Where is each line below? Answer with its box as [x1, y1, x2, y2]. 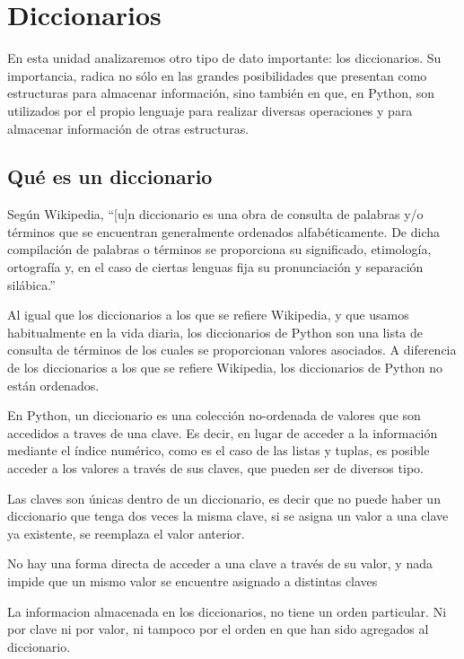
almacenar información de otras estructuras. [7, 119, 250, 137]
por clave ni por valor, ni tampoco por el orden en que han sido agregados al [7, 619, 429, 638]
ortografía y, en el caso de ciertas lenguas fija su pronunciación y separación [7, 258, 424, 277]
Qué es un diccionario [7, 163, 213, 190]
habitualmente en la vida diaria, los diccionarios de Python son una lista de [7, 322, 424, 341]
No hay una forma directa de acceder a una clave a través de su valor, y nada [7, 554, 433, 573]
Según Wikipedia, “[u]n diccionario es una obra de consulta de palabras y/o [7, 205, 424, 224]
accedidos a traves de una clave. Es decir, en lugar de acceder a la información [7, 423, 438, 442]
